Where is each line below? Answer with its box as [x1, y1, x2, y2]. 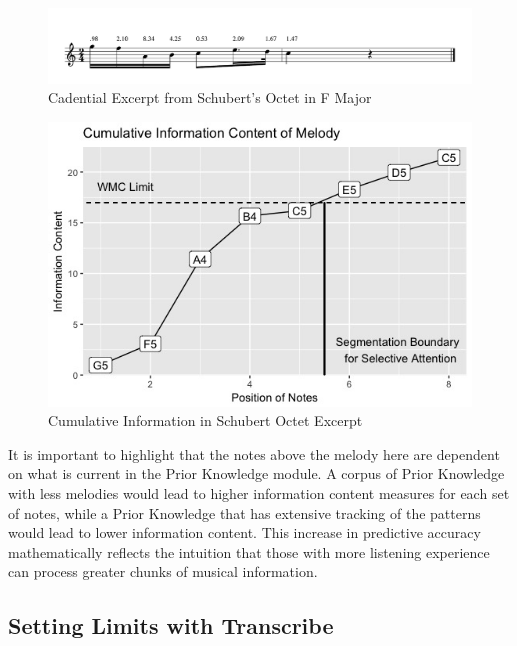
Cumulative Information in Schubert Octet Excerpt [48, 410, 363, 431]
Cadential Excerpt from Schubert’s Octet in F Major [48, 87, 372, 108]
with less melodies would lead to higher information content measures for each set [8, 483, 510, 504]
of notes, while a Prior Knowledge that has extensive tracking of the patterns [8, 502, 481, 523]
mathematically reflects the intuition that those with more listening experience [8, 541, 490, 562]
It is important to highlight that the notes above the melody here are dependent [8, 443, 500, 464]
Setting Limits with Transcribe [8, 610, 334, 641]
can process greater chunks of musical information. [8, 561, 318, 582]
